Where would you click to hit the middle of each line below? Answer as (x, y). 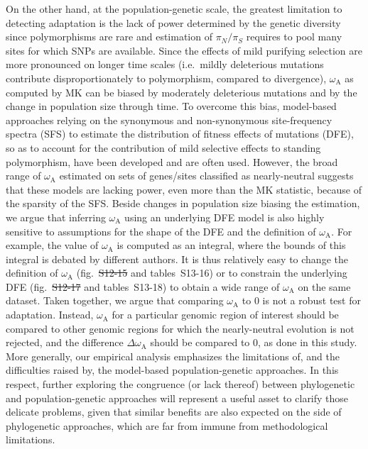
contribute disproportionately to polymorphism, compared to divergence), (166, 78)
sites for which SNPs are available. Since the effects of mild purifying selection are (184, 50)
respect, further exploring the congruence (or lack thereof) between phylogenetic (180, 384)
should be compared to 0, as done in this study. (254, 342)
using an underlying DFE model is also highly (224, 217)
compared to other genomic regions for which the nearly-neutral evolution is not (180, 328)
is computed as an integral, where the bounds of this (231, 245)
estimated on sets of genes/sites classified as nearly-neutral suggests (206, 176)
